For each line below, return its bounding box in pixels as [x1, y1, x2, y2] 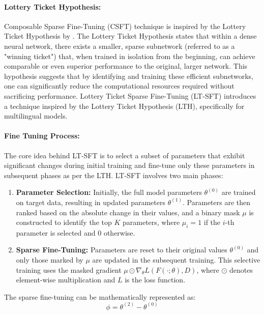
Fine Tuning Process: [4, 130, 80, 141]
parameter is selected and [16, 227, 96, 238]
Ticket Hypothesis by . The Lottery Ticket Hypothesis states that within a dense [4, 31, 257, 41]
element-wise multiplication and [16, 274, 115, 285]
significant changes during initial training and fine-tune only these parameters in [4, 160, 255, 170]
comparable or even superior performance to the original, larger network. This [4, 61, 248, 71]
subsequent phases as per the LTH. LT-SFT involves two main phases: [4, 169, 223, 180]
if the [203, 217, 221, 227]
